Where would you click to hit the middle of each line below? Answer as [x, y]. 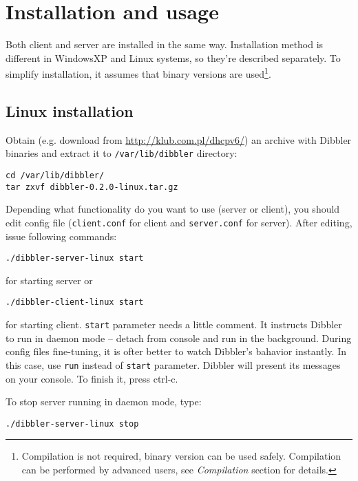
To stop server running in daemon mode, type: [104, 402]
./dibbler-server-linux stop [72, 424]
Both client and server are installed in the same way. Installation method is [165, 44]
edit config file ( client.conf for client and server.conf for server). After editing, [179, 222]
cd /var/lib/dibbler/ [55, 176]
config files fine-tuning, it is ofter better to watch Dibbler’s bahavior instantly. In [176, 351]
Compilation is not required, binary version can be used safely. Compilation [181, 456]
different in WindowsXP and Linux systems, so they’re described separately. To [173, 57]
